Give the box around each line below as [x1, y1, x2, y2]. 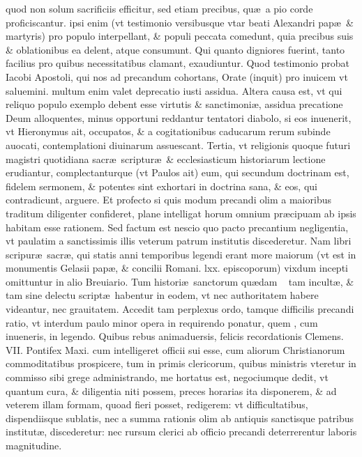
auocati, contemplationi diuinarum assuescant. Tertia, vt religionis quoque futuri [6, 137, 351, 152]
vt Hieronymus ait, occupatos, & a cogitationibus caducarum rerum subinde [6, 124, 331, 139]
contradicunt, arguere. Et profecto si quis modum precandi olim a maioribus [6, 192, 331, 207]
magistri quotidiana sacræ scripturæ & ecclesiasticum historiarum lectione [6, 151, 326, 166]
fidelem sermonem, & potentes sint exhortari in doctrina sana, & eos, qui [6, 178, 317, 193]
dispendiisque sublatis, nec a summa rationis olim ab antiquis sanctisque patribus [6, 410, 354, 425]
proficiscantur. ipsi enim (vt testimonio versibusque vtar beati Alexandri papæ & [6, 15, 354, 29]
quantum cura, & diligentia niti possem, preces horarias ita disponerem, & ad [6, 383, 337, 398]
